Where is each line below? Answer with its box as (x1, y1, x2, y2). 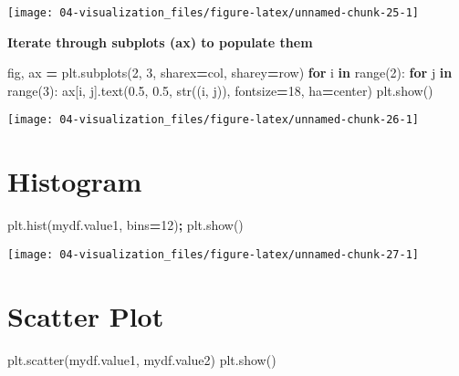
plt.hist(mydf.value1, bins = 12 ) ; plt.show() (7, 215, 244, 235)
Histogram (7, 162, 142, 200)
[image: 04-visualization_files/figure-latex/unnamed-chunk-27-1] (7, 247, 420, 261)
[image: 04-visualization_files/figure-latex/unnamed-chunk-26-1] (7, 113, 420, 127)
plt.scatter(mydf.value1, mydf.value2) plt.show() (7, 350, 276, 369)
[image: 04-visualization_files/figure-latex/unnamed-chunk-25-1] (7, 6, 420, 19)
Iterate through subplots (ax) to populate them (7, 32, 313, 51)
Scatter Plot (7, 297, 164, 334)
